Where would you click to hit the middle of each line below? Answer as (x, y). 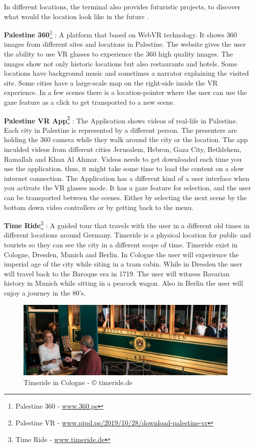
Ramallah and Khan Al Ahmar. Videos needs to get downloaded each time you (123, 159)
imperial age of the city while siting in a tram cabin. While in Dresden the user (123, 264)
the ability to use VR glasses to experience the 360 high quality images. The (119, 54)
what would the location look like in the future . (76, 16)
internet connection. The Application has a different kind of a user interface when (127, 178)
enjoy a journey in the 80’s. (45, 293)
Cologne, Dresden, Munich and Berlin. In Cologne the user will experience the (121, 254)
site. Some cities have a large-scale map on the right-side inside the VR (111, 82)
